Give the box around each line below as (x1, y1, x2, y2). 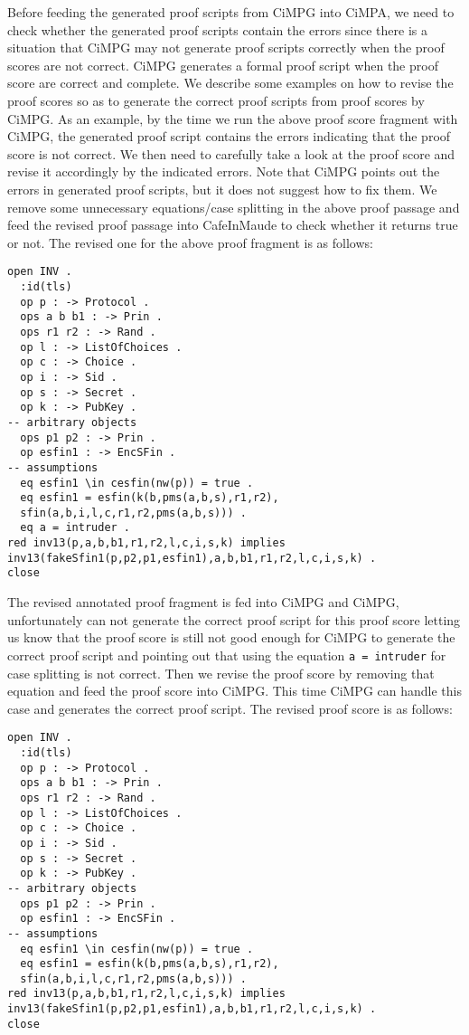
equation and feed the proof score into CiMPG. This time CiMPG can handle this (7, 681, 462, 700)
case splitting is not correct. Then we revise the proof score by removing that (7, 663, 435, 682)
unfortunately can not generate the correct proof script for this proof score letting (7, 610, 461, 629)
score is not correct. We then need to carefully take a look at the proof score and (7, 144, 455, 163)
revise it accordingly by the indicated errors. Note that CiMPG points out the (7, 162, 440, 181)
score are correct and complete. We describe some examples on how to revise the (7, 73, 454, 92)
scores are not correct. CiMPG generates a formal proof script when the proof (7, 55, 438, 74)
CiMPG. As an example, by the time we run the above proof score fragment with (7, 109, 458, 128)
